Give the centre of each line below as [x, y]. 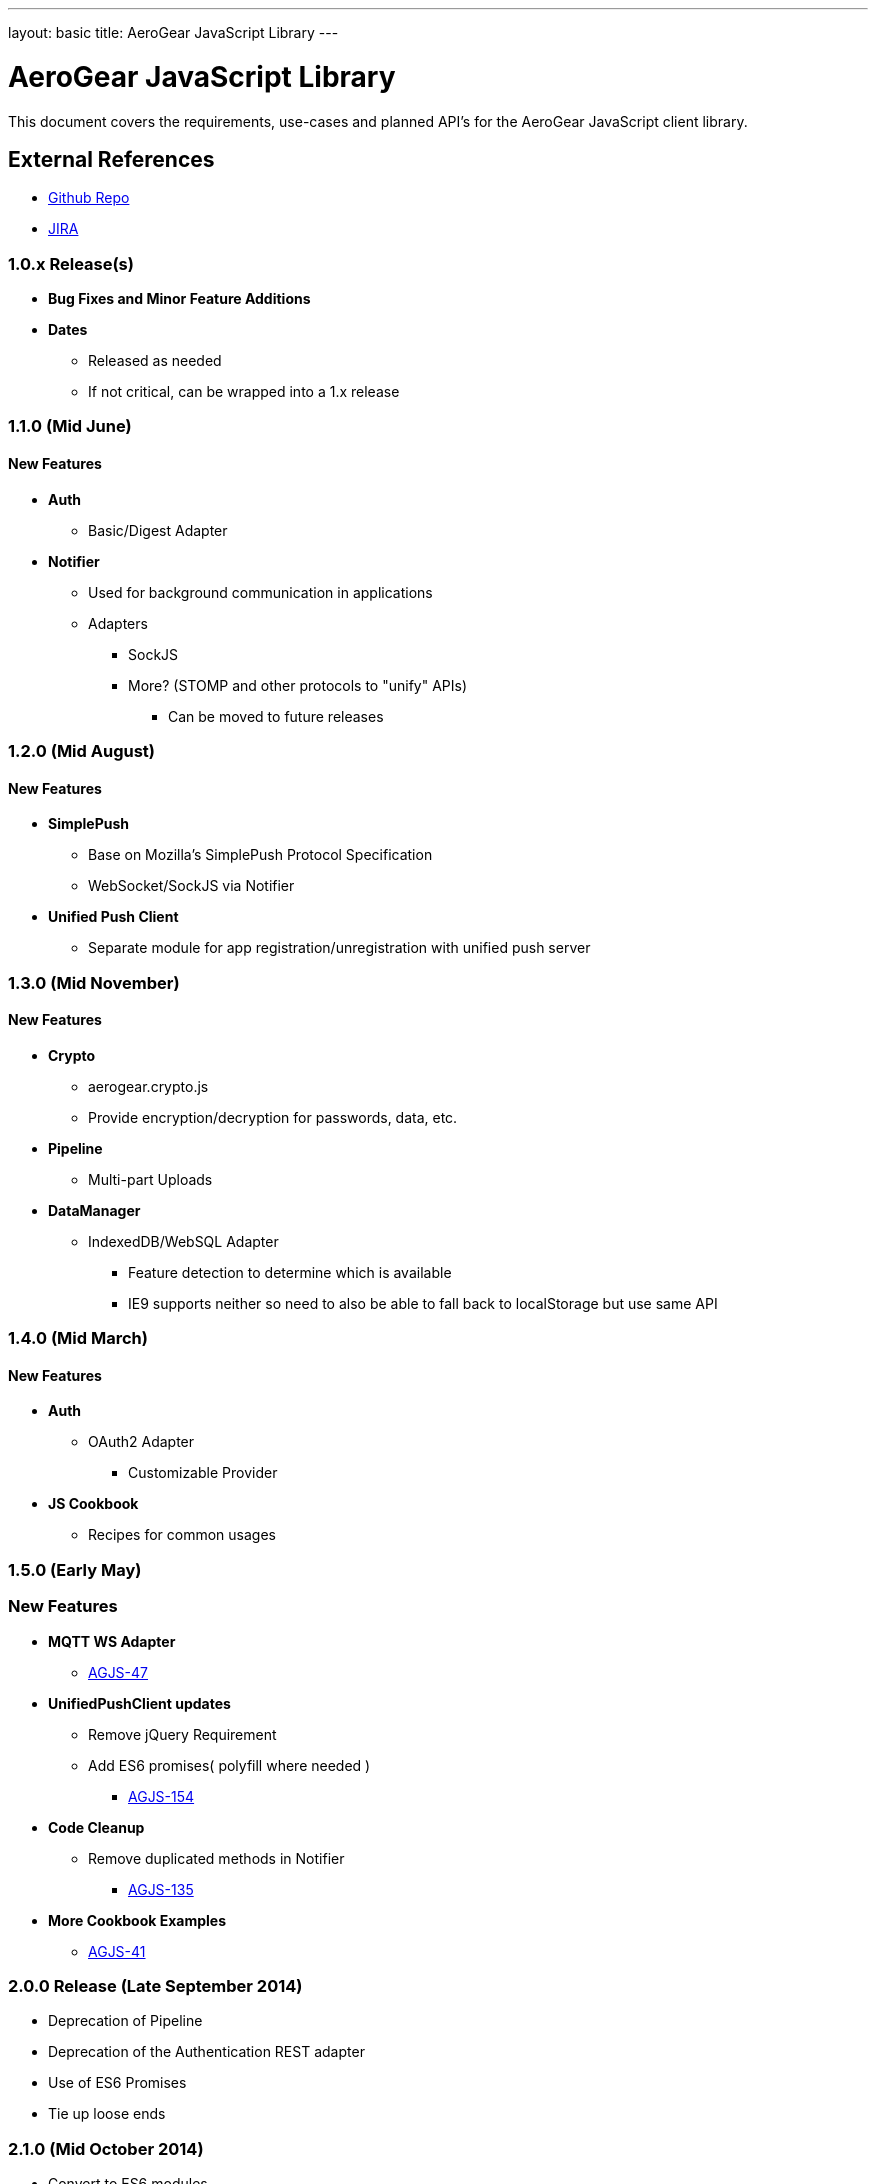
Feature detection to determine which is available [290, 1272]
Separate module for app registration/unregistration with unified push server [339, 948]
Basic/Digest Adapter [158, 530]
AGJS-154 [161, 1796]
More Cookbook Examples [137, 1920]
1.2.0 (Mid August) [81, 751]
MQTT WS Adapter [112, 1641]
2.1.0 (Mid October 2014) [106, 2148]
